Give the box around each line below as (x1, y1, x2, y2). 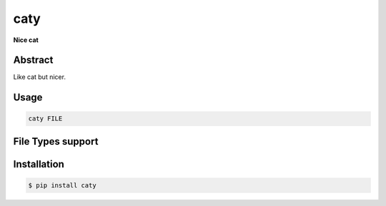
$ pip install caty (28, 182, 96, 190)
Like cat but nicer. (13, 73, 66, 81)
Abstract (13, 54, 54, 66)
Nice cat (13, 36, 39, 44)
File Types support (13, 135, 99, 148)
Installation (13, 158, 64, 170)
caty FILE (28, 115, 63, 123)
